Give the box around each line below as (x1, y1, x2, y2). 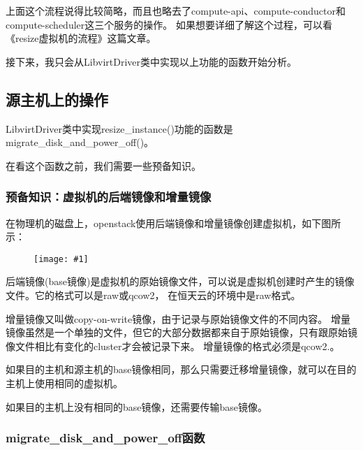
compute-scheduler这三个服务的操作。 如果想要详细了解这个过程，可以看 (6, 17, 332, 31)
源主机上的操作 (6, 88, 108, 110)
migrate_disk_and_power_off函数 (6, 429, 205, 447)
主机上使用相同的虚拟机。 (6, 375, 123, 390)
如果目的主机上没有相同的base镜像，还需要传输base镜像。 (6, 399, 268, 414)
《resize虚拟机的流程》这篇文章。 (6, 31, 156, 45)
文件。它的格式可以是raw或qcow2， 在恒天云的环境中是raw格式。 (6, 288, 301, 303)
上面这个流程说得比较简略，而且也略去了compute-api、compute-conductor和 (6, 3, 346, 17)
